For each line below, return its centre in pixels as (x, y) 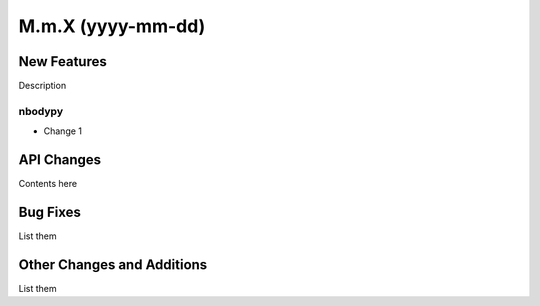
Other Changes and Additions (113, 264)
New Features (62, 61)
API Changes (60, 160)
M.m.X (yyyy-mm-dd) (112, 26)
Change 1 (63, 131)
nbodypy (41, 111)
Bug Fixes (50, 211)
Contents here (48, 184)
